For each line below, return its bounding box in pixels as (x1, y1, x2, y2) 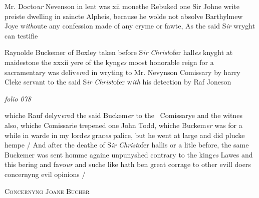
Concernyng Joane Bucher (5, 185, 90, 196)
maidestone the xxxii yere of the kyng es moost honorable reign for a (5, 56, 214, 67)
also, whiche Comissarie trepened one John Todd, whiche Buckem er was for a (5, 119, 242, 130)
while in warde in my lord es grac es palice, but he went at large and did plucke (5, 129, 245, 140)
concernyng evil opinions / (5, 168, 86, 179)
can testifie (5, 30, 38, 40)
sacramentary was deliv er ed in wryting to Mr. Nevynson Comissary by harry (5, 66, 240, 77)
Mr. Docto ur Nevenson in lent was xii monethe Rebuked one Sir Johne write (5, 1, 239, 11)
